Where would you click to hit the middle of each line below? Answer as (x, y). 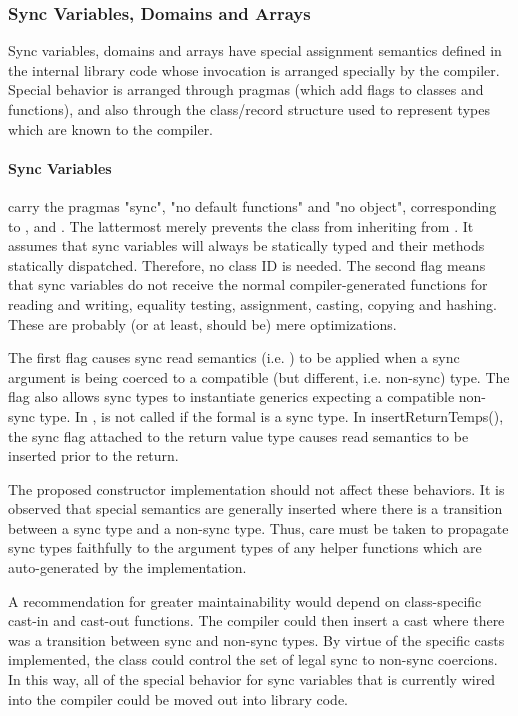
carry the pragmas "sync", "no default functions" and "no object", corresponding (252, 205)
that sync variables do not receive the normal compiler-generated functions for (248, 284)
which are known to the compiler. (111, 128)
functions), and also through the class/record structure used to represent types (249, 109)
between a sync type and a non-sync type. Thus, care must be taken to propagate (258, 527)
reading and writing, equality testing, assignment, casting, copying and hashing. (252, 303)
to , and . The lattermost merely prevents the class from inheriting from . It (241, 225)
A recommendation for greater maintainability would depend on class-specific (245, 600)
